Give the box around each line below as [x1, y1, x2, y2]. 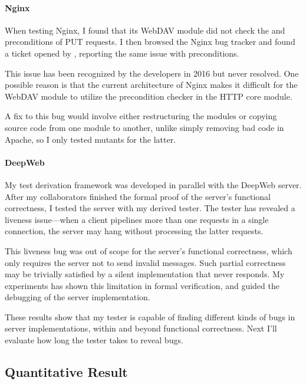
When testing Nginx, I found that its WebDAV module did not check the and [5, 24, 285, 36]
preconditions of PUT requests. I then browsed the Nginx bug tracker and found [5, 35, 295, 48]
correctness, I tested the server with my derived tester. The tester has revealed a [5, 202, 295, 214]
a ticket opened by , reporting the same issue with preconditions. [5, 47, 239, 59]
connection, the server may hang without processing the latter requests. [5, 225, 264, 237]
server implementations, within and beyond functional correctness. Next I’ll [5, 322, 277, 334]
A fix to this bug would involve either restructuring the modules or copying [5, 110, 277, 122]
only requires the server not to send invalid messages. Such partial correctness [5, 256, 286, 268]
